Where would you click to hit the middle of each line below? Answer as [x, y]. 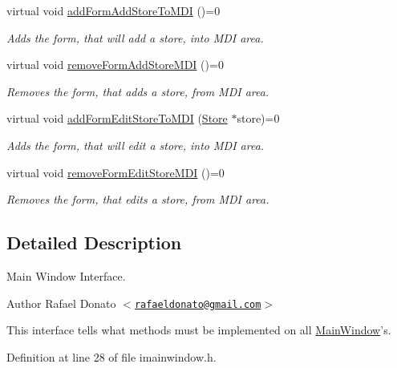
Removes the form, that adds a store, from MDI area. [138, 91]
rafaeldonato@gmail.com [198, 304]
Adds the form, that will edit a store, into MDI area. [136, 145]
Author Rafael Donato [61, 303]
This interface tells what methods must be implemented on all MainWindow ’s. [199, 330]
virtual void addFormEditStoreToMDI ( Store [117, 118]
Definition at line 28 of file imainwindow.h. [111, 356]
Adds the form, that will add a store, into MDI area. [135, 37]
